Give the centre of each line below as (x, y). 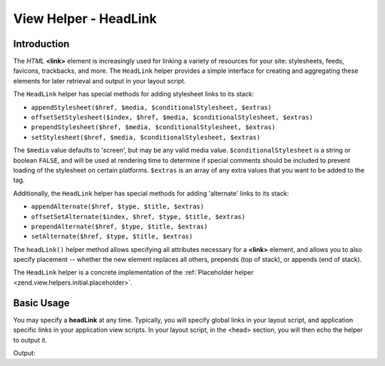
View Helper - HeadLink (85, 19)
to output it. (30, 340)
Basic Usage (41, 303)
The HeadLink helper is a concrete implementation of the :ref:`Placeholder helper (133, 273)
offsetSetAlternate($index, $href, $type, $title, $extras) (138, 217)
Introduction (41, 44)
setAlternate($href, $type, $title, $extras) (112, 237)
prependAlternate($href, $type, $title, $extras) (119, 226)
